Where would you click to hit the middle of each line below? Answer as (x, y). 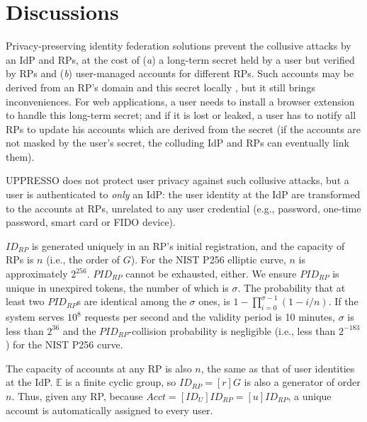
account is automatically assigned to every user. (109, 410)
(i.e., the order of (83, 260)
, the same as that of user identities (278, 368)
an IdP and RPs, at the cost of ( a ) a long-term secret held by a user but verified (180, 59)
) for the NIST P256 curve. (64, 344)
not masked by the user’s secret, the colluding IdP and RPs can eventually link (177, 143)
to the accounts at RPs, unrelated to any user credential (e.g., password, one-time (183, 208)
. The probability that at (292, 287)
